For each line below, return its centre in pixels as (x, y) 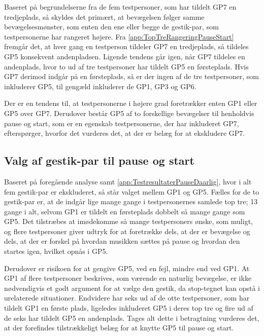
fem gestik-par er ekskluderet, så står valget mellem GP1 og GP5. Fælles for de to (132, 191)
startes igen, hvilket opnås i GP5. (56, 251)
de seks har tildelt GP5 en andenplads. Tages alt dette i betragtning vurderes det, (132, 318)
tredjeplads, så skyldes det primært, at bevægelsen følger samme (104, 16)
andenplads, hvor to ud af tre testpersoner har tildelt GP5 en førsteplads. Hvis (126, 66)
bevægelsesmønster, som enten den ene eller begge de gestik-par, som (111, 27)
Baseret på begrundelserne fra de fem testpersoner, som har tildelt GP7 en (120, 7)
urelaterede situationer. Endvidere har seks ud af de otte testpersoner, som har (127, 298)
